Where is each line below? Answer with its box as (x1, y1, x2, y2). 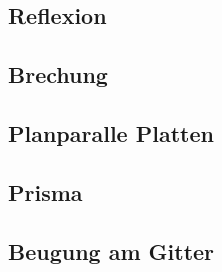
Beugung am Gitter (8, 235, 215, 266)
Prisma (8, 176, 83, 207)
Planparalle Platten (8, 117, 214, 148)
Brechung (8, 59, 108, 90)
